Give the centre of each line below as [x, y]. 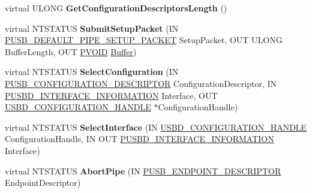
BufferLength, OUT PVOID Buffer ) [71, 51]
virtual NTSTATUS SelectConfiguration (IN [92, 72]
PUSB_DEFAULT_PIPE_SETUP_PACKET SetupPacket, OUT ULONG [144, 40]
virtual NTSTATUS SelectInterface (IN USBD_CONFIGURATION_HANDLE [156, 127]
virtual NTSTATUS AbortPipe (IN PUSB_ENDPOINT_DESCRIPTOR [143, 171]
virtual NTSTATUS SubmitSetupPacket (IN [92, 28]
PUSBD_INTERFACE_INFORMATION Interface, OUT [111, 95]
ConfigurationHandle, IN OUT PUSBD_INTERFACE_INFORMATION [139, 139]
